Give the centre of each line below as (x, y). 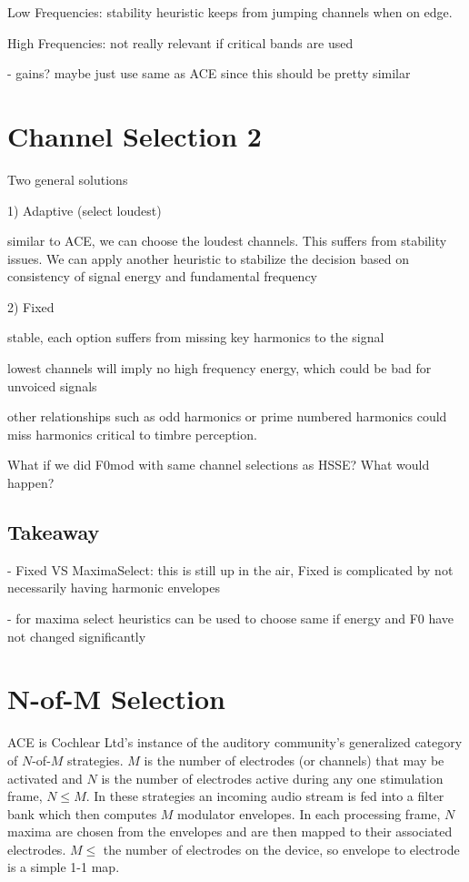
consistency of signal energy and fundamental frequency (162, 276)
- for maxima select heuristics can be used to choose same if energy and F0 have (231, 618)
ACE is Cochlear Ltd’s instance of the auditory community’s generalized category (235, 742)
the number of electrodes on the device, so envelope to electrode (281, 849)
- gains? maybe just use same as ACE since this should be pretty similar (209, 73)
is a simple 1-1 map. (64, 867)
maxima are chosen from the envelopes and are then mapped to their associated (230, 831)
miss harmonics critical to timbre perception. (132, 434)
